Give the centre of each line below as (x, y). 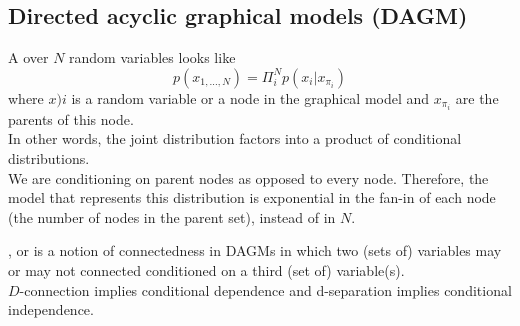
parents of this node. (71, 118)
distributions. (49, 158)
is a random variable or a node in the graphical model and (250, 97)
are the (477, 97)
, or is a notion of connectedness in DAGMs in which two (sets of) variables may (255, 250)
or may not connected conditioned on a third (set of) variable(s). (206, 270)
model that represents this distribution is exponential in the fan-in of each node (252, 197)
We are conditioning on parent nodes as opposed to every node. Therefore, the (248, 177)
